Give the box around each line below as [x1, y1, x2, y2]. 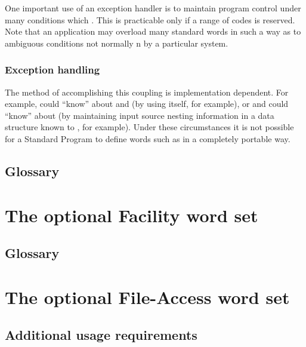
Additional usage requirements [5, 325, 197, 344]
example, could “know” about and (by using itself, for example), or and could [5, 97, 289, 110]
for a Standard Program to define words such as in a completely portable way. [5, 132, 290, 145]
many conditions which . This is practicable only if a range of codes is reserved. [5, 13, 295, 26]
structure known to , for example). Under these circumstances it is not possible [5, 121, 294, 133]
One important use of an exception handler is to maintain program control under [5, 2, 301, 14]
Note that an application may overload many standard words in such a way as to [5, 25, 301, 38]
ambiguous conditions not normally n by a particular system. [5, 36, 228, 49]
